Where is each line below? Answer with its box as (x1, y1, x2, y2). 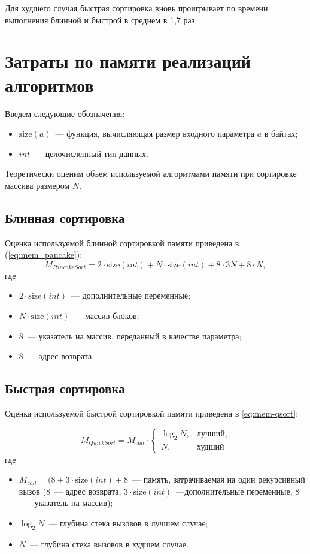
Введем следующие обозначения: (5, 107, 125, 119)
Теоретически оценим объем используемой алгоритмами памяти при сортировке (5, 167, 297, 180)
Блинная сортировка (5, 208, 125, 227)
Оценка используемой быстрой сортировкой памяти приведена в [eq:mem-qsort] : (5, 407, 299, 420)
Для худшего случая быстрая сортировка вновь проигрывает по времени (5, 2, 268, 14)
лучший (197, 429, 225, 438)
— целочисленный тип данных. (34, 147, 148, 159)
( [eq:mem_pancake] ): (5, 248, 83, 261)
